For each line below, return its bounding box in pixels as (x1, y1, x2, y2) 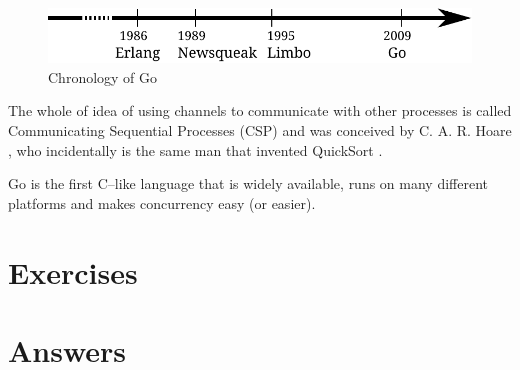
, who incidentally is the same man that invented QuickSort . (8, 139, 383, 160)
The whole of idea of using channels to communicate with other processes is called (8, 100, 512, 121)
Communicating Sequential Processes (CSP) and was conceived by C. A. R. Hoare (8, 120, 512, 141)
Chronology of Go (48, 66, 158, 87)
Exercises (8, 251, 138, 292)
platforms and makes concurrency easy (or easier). (8, 192, 316, 213)
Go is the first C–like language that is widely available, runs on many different (8, 173, 489, 194)
